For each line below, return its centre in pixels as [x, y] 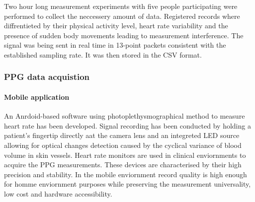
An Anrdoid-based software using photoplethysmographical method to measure [125, 116]
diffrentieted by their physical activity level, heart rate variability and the [116, 26]
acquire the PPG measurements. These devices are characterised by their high [123, 165]
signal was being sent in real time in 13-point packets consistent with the [115, 45]
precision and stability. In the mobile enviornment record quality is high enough [126, 174]
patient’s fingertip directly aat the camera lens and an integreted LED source [122, 135]
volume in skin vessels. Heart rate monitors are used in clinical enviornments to [125, 155]
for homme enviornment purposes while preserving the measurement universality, [127, 184]
